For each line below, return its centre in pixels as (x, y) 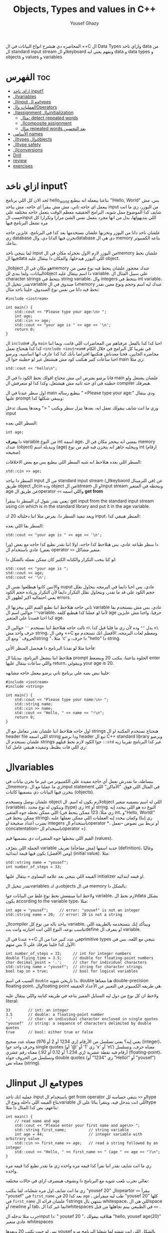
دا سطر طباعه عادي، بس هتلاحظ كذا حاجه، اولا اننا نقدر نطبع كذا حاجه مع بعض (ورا (82, 544)
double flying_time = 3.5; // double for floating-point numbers (80, 958)
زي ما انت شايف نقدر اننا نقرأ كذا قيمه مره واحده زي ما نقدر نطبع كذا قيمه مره (78, 1166)
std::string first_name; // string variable (72, 1130)
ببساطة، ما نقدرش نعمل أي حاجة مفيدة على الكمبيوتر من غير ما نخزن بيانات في (80, 781)
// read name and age (37, 1121)
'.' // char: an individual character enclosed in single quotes (82, 1019)
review (20, 160)
